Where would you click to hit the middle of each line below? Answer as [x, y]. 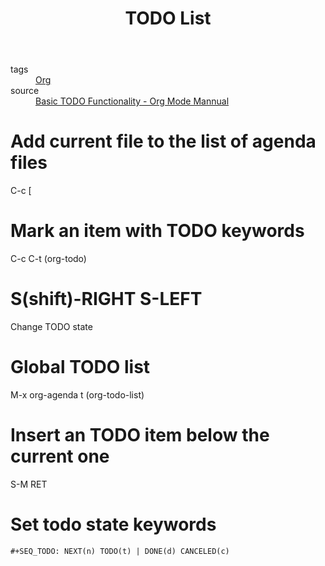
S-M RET [29, 484]
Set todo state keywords [113, 524]
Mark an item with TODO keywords [157, 231]
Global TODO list [80, 367]
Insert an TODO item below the [140, 435]
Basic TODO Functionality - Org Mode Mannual [132, 101]
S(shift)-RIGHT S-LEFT [106, 299]
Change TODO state [51, 326]
